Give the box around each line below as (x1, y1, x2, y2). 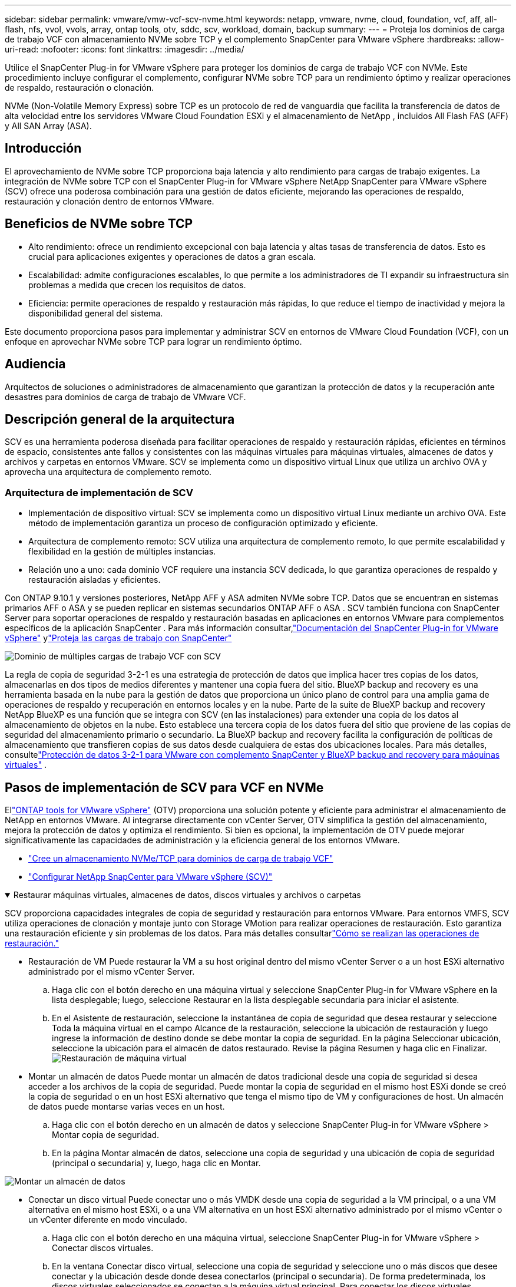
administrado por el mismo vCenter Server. (28, 966, 195, 976)
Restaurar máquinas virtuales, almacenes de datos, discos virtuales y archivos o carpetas (13, 889, 361, 900)
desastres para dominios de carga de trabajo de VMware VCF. (5, 391, 246, 402)
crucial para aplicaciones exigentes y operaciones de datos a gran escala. (28, 251, 316, 262)
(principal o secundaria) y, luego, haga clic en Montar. (52, 1157, 261, 1168)
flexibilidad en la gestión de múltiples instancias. (28, 546, 216, 557)
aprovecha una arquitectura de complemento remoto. (5, 467, 212, 477)
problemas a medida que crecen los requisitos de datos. (28, 279, 246, 290)
